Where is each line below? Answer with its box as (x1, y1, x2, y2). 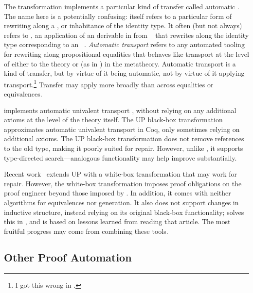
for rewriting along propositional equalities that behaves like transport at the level (4, 49, 249, 59)
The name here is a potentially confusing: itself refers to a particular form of (4, 11, 232, 21)
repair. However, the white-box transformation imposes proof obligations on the (4, 178, 242, 188)
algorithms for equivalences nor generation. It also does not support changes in (4, 197, 239, 207)
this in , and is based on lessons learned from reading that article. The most (4, 216, 231, 227)
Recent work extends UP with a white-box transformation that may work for (4, 169, 237, 179)
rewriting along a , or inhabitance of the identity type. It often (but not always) (4, 20, 242, 31)
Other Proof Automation (4, 249, 132, 264)
